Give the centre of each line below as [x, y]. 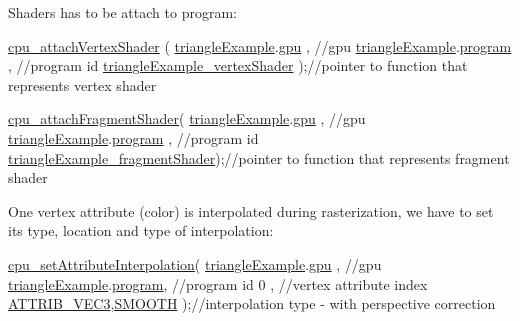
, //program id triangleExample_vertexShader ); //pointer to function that [238, 65]
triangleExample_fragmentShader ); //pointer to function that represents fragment [259, 157]
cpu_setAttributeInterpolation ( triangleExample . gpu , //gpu [195, 263]
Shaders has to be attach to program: [122, 12]
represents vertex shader [82, 84]
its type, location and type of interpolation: [141, 230]
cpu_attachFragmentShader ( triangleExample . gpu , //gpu [187, 118]
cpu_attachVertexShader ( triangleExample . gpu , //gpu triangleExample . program [260, 45]
